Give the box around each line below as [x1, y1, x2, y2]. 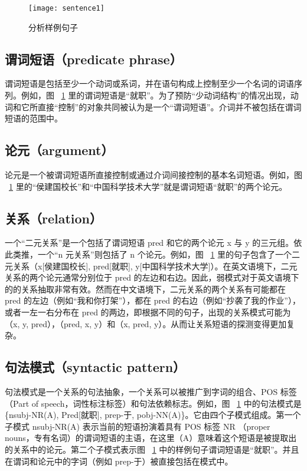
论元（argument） [5, 141, 114, 159]
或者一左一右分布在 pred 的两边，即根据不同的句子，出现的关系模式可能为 [5, 305, 291, 318]
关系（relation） [5, 209, 103, 227]
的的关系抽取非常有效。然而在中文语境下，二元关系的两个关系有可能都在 [5, 282, 286, 295]
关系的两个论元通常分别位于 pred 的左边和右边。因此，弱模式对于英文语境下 [5, 271, 299, 284]
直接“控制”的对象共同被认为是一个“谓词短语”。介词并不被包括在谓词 [37, 100, 302, 113]
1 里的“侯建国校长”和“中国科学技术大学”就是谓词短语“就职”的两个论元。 [9, 180, 288, 192]
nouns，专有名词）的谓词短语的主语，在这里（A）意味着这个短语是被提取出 [5, 432, 297, 444]
